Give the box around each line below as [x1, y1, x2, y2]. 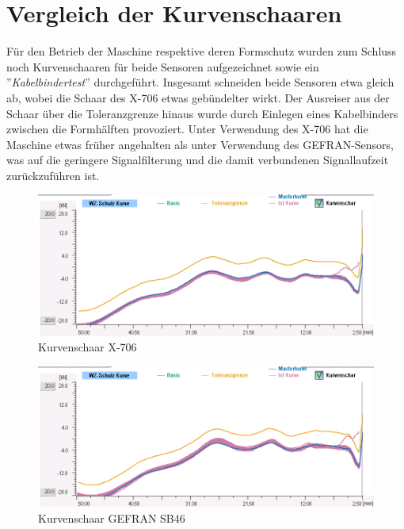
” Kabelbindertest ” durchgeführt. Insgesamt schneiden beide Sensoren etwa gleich [6, 74, 394, 90]
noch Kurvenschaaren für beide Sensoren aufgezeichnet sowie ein [6, 58, 319, 75]
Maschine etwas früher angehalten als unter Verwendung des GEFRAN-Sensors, [6, 136, 394, 152]
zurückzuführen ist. [6, 167, 100, 183]
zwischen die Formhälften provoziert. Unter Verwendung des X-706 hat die [6, 121, 368, 137]
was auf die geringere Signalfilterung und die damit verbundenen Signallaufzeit [6, 151, 389, 168]
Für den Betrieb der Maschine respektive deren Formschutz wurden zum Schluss [6, 43, 397, 59]
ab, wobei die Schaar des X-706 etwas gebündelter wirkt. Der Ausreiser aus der [6, 89, 390, 105]
